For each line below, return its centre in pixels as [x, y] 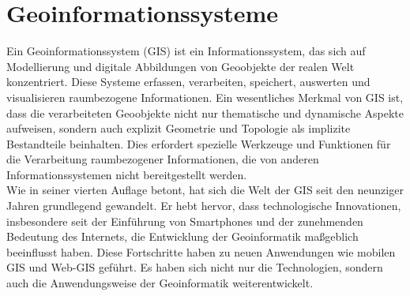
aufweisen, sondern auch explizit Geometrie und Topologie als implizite [179, 128]
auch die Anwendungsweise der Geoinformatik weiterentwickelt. [160, 283]
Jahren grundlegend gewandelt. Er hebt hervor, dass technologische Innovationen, [204, 206]
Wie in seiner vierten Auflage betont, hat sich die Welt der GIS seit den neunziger [205, 190]
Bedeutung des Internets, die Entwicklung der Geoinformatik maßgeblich [182, 236]
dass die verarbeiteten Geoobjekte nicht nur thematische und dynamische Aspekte [205, 112]
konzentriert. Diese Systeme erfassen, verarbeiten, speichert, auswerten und [188, 82]
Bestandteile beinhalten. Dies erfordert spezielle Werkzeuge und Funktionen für [199, 143]
